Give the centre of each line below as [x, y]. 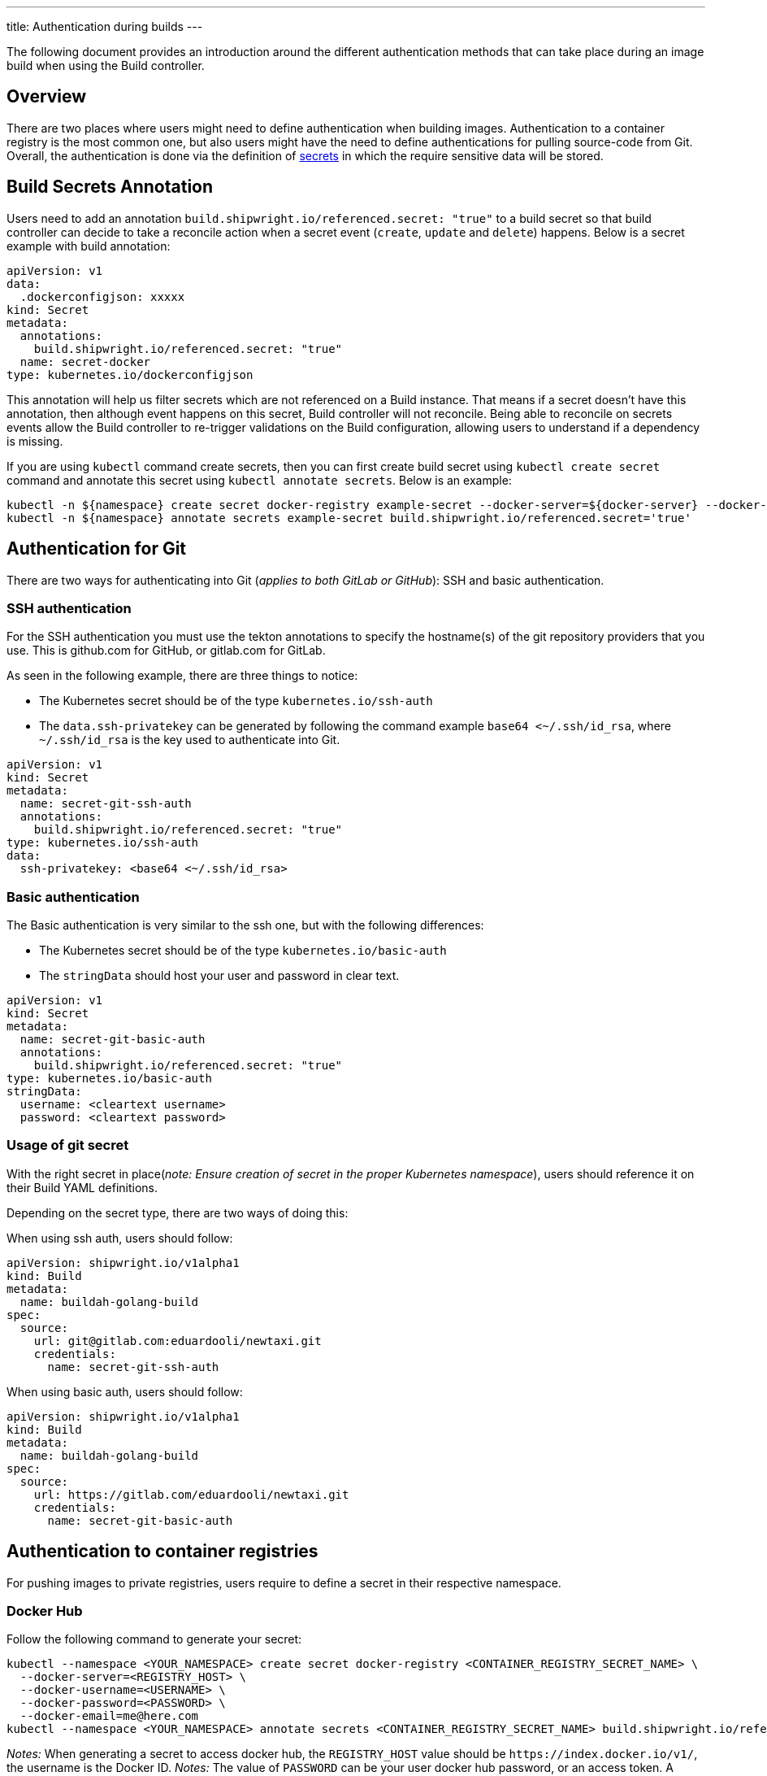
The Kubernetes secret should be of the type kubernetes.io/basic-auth [243, 951]
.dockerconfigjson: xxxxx [102, 296]
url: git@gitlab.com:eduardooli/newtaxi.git [178, 1341]
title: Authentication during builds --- [105, 26]
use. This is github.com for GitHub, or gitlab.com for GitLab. [166, 651]
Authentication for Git [97, 549]
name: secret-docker [85, 361]
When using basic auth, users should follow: [125, 1391]
